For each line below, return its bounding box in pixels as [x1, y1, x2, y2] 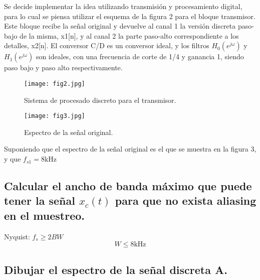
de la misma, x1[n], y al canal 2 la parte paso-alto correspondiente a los [20, 30, 239, 41]
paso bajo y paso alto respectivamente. [4, 62, 123, 73]
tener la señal [4, 193, 75, 208]
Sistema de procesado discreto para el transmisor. [24, 94, 176, 105]
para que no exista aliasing [115, 193, 256, 208]
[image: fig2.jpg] [24, 80, 85, 87]
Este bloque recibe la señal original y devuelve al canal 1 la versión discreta [4, 21, 236, 31]
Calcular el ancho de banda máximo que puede [4, 178, 252, 194]
